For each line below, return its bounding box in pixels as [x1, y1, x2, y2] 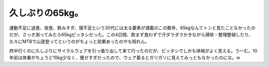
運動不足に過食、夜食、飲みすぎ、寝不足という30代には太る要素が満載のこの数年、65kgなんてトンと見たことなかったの [9, 25, 256, 31]
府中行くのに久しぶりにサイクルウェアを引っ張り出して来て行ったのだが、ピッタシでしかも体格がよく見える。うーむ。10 [9, 48, 258, 54]
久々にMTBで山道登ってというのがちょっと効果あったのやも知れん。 [9, 39, 150, 45]
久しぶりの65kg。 [9, 7, 83, 18]
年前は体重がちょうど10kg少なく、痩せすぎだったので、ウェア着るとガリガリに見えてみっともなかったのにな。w [9, 55, 240, 61]
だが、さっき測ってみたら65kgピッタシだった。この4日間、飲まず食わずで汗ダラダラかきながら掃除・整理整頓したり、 [9, 31, 254, 37]
